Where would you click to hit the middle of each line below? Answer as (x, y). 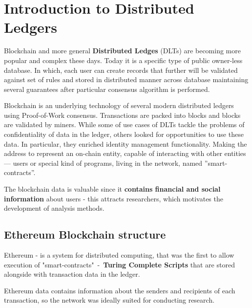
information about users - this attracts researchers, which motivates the (114, 198)
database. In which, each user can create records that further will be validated (121, 70)
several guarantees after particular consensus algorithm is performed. (107, 89)
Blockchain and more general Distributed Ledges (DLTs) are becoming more (122, 51)
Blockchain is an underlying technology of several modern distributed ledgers (119, 105)
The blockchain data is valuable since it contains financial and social (112, 189)
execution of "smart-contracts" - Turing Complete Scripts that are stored (119, 264)
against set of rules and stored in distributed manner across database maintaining (126, 79)
